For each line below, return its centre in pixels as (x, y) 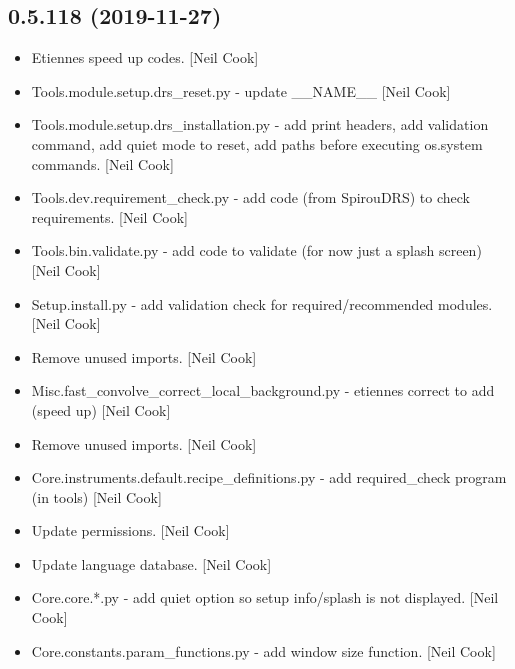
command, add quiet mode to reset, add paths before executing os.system (257, 143)
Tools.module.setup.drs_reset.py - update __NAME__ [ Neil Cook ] (241, 90)
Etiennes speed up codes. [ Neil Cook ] (145, 57)
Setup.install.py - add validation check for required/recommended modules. (262, 303)
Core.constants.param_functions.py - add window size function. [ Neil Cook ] (263, 650)
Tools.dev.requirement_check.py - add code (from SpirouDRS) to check (250, 197)
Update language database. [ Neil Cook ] (151, 563)
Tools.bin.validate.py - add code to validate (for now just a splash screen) (256, 250)
